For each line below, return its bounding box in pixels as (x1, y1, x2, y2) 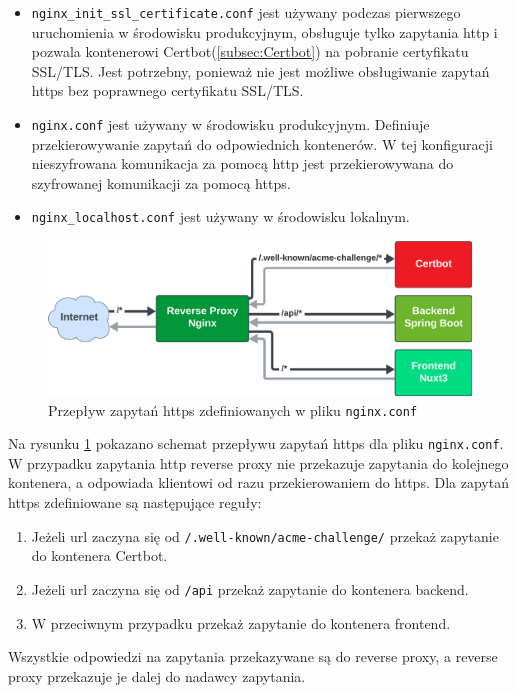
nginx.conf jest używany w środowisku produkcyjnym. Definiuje (31, 114, 430, 135)
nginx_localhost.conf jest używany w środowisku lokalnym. (31, 206, 410, 227)
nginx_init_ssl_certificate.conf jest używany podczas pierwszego (31, 2, 461, 22)
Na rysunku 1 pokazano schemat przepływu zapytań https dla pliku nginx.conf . (8, 433, 504, 454)
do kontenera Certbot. (31, 545, 168, 566)
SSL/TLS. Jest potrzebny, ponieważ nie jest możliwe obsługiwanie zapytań (31, 60, 490, 81)
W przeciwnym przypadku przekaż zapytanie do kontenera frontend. (31, 612, 451, 633)
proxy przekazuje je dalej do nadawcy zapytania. (8, 665, 306, 686)
